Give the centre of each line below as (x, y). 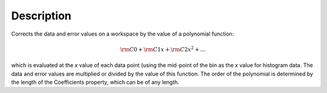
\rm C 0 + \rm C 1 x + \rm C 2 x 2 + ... (163, 49)
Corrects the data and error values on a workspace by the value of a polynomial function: (123, 34)
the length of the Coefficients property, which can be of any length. (95, 82)
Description (41, 16)
